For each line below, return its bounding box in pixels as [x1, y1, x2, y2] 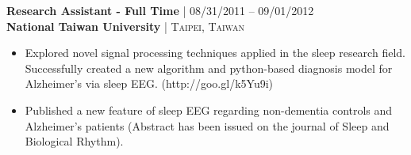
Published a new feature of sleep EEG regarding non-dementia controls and [25, 101, 393, 118]
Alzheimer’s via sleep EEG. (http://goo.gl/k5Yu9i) [25, 75, 274, 92]
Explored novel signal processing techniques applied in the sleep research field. [25, 44, 405, 61]
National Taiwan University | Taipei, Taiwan [6, 17, 244, 34]
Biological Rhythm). [25, 133, 124, 149]
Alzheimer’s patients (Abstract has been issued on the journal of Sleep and [25, 117, 390, 134]
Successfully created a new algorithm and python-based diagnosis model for [25, 59, 393, 76]
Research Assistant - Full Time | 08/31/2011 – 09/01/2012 [6, 2, 314, 18]
